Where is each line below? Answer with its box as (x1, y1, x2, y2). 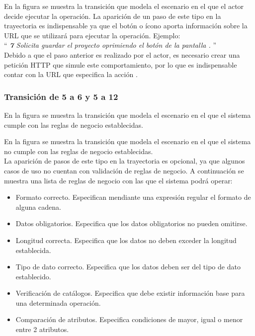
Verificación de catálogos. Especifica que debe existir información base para (15, 288, 245, 298)
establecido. (15, 271, 51, 281)
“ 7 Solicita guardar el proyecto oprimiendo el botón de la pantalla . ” (4, 40, 216, 50)
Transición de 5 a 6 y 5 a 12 (4, 90, 118, 102)
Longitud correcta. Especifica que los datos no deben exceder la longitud (15, 235, 237, 245)
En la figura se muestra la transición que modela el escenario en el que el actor (4, 1, 244, 11)
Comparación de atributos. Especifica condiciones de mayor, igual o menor (15, 314, 243, 325)
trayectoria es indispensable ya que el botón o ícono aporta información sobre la (4, 20, 248, 31)
